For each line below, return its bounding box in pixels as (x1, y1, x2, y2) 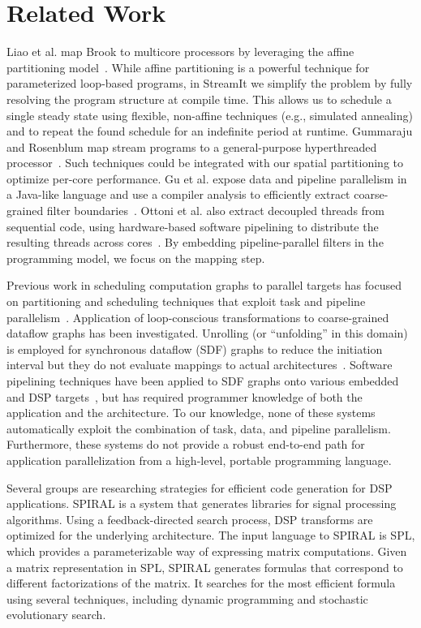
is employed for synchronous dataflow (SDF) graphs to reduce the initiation (6, 340, 383, 357)
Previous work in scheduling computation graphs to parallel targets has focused (6, 277, 402, 294)
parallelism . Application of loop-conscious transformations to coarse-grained (6, 308, 389, 325)
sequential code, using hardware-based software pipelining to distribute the (6, 217, 379, 234)
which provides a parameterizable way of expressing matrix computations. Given (6, 542, 407, 559)
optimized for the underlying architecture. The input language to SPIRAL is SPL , (6, 527, 415, 544)
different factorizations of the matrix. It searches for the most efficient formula (6, 574, 396, 591)
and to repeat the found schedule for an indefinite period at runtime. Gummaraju (6, 123, 413, 140)
